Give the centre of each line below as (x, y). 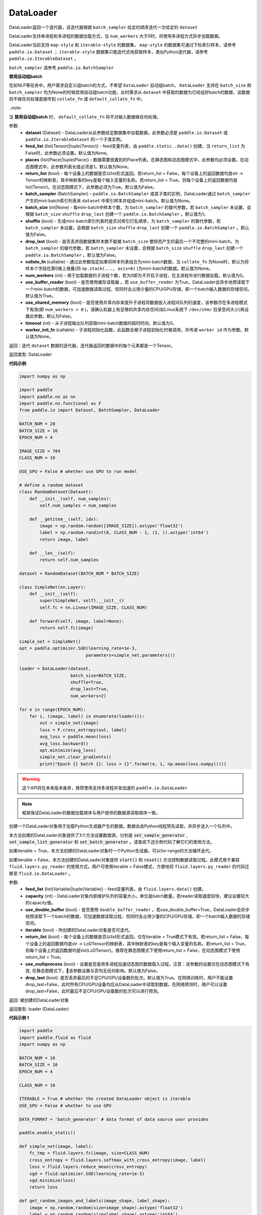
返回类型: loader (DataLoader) (39, 1009)
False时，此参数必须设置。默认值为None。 (68, 153)
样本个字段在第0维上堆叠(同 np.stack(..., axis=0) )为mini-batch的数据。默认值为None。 (119, 269)
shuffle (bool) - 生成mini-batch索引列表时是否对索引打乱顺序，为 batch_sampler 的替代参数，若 (123, 221)
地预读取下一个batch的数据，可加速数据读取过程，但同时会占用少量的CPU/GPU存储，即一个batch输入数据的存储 (138, 916)
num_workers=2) (89, 696)
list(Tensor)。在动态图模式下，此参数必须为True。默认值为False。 (91, 187)
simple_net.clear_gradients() (75, 757)
